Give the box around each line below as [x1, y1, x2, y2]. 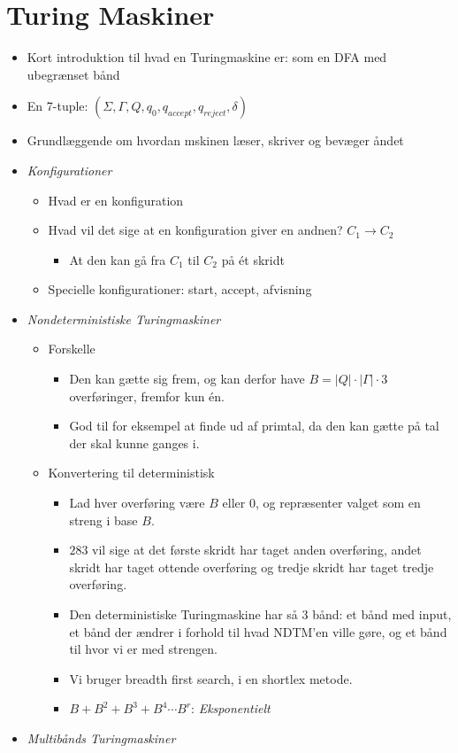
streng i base [69, 510, 138, 529]
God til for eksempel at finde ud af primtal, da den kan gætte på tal [69, 416, 439, 435]
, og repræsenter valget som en [255, 493, 421, 512]
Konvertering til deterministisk [48, 463, 215, 482]
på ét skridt [221, 250, 285, 268]
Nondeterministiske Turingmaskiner [27, 309, 221, 328]
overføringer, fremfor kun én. [69, 386, 225, 405]
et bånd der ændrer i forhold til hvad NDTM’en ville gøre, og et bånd [69, 622, 447, 640]
